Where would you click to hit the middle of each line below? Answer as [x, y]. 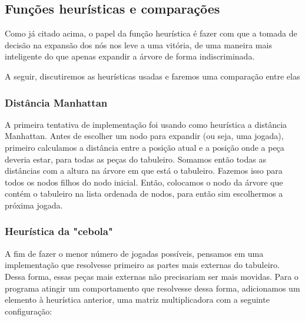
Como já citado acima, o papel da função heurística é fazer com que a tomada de [151, 33]
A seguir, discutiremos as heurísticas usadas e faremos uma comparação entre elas [152, 76]
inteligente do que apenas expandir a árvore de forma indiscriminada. [130, 56]
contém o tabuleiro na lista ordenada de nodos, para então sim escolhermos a [144, 193]
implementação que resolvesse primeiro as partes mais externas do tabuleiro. [142, 265]
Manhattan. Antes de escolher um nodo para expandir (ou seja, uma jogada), [144, 136]
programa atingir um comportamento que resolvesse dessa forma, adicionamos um [152, 288]
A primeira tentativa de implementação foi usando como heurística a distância [146, 124]
